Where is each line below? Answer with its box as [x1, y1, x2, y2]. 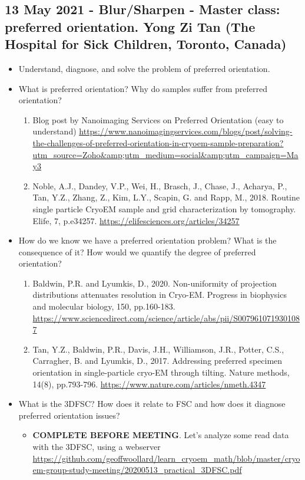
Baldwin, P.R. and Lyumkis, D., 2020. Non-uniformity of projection [32, 277, 277, 289]
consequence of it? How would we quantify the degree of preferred [18, 245, 256, 258]
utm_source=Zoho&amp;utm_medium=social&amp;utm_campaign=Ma [32, 148, 299, 160]
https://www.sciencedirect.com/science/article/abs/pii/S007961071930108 [32, 311, 300, 324]
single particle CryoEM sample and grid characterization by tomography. [32, 202, 296, 215]
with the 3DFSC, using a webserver [32, 440, 161, 453]
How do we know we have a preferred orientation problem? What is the [18, 234, 277, 246]
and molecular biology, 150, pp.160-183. [32, 300, 175, 313]
